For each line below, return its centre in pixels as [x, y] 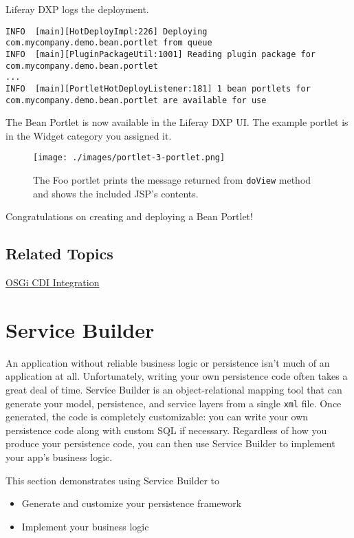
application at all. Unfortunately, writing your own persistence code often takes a [177, 376]
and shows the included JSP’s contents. [116, 193]
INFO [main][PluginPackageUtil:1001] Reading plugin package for [161, 54]
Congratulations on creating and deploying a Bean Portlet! [129, 216]
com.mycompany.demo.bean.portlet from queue [109, 43]
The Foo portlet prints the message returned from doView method [172, 180]
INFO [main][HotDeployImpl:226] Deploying [107, 31]
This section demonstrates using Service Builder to [113, 480]
